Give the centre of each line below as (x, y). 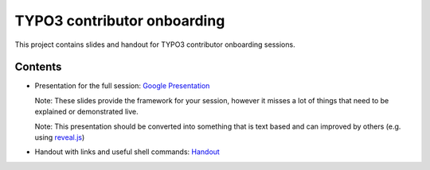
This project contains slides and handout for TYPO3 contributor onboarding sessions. (155, 44)
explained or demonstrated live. (86, 112)
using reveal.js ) (60, 137)
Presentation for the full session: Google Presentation (122, 86)
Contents (38, 67)
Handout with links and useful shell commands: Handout (127, 152)
